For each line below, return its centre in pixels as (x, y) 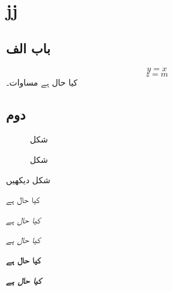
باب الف (28, 48)
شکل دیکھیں (28, 179)
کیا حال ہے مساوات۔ (42, 82)
